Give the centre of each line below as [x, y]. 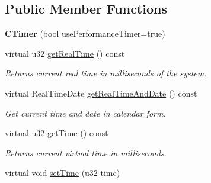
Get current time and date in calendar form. [85, 113]
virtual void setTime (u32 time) [63, 173]
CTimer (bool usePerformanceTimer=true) [85, 33]
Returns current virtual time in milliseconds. [86, 152]
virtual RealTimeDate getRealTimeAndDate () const [101, 93]
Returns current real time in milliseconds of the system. [106, 73]
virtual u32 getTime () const [57, 133]
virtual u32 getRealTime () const [65, 53]
